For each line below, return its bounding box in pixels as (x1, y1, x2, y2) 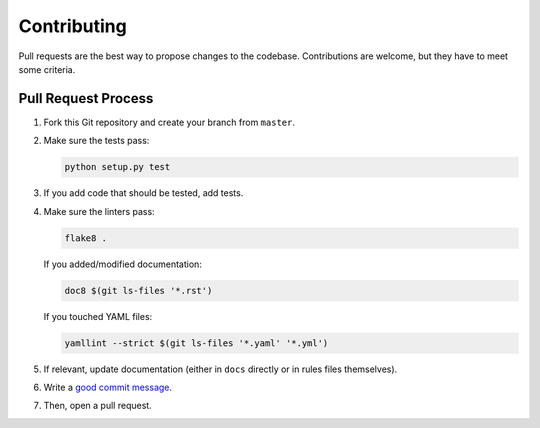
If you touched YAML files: (43, 310, 153, 322)
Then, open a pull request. (43, 400, 152, 412)
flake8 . (64, 232, 108, 244)
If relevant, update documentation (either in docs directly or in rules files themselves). (43, 363, 398, 375)
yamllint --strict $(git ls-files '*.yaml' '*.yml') (64, 337, 329, 349)
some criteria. (18, 63, 76, 75)
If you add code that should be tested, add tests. (43, 187, 244, 199)
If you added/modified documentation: (43, 258, 202, 270)
